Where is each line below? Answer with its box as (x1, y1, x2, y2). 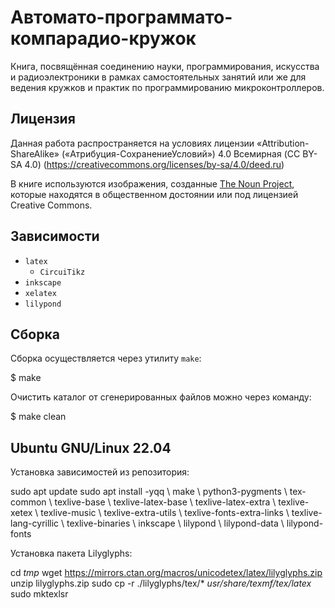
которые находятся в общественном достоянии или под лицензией (10, 188, 299, 200)
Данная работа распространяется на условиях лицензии (10, 137, 255, 149)
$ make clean (10, 411, 67, 423)
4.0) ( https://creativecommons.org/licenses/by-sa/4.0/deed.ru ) (24, 158, 285, 170)
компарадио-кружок (10, 27, 197, 50)
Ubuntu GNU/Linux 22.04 (10, 439, 172, 456)
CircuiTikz (39, 267, 86, 277)
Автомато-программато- (10, 6, 233, 29)
